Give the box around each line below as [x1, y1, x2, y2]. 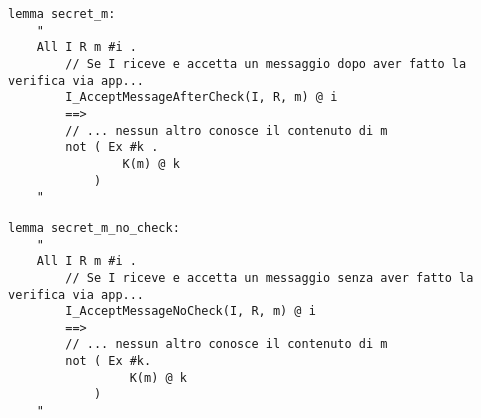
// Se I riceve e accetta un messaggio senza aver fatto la [65, 270, 474, 285]
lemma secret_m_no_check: [8, 220, 180, 235]
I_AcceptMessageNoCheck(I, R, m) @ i [65, 304, 316, 319]
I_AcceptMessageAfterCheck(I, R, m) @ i [65, 90, 338, 105]
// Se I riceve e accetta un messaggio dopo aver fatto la [65, 56, 467, 71]
